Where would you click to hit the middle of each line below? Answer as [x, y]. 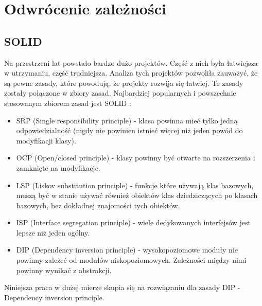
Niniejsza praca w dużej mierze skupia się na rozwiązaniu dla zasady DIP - [122, 287]
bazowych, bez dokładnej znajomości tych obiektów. [98, 205]
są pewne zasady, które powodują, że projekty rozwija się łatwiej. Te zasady [124, 83]
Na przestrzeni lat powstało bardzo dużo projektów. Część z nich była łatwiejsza [131, 62]
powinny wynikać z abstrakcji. [64, 270]
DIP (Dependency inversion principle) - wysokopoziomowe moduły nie [127, 250]
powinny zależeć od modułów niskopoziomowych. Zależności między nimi [131, 260]
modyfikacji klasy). [46, 140]
